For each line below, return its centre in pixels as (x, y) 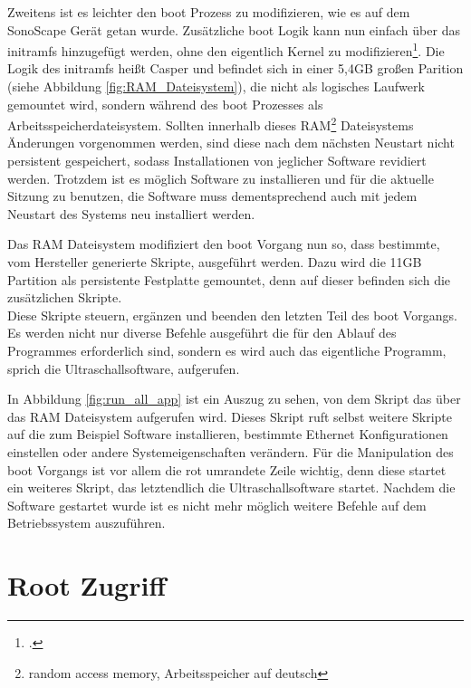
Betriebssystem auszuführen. (87, 523)
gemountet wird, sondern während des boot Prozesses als (165, 104)
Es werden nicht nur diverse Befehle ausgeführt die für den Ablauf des (202, 333)
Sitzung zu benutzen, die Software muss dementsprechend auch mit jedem (212, 196)
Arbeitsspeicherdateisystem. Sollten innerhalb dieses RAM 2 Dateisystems (211, 124)
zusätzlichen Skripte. (65, 297)
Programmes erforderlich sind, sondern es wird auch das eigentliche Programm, (227, 350)
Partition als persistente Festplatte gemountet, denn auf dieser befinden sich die (229, 279)
